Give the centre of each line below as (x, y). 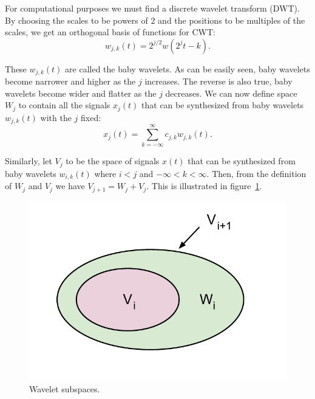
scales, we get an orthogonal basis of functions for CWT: (110, 32)
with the (56, 117)
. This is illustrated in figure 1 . (204, 186)
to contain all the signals (64, 105)
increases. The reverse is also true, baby (218, 81)
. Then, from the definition (256, 173)
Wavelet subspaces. (65, 388)
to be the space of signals (113, 161)
